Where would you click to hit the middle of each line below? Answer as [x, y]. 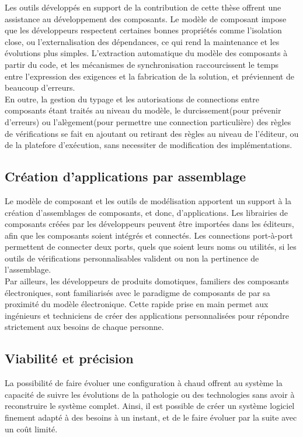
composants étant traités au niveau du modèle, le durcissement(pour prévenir [143, 110]
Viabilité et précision [69, 358]
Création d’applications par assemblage [126, 176]
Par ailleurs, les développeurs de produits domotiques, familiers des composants [147, 281]
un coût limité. [31, 429]
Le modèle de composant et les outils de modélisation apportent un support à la [148, 200]
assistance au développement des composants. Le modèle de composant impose [146, 18]
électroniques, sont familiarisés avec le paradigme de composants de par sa [137, 292]
